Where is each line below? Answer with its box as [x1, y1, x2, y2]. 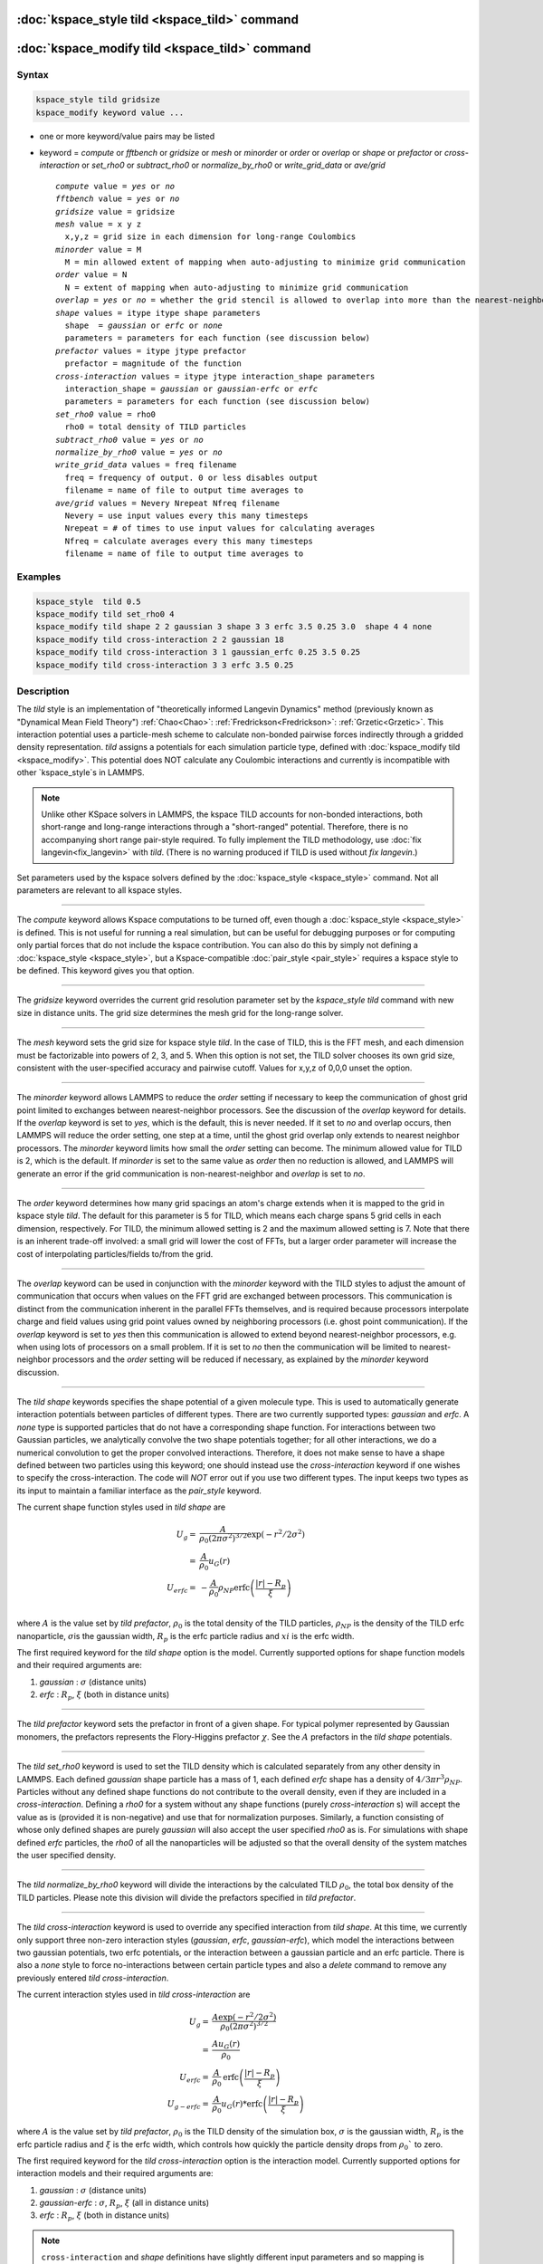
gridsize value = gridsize [55, 206, 176, 216]
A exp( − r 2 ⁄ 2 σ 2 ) [212, 2010, 277, 2022]
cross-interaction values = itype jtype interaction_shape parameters [55, 371, 376, 381]
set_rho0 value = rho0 [55, 408, 157, 419]
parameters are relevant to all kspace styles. [16, 884, 183, 896]
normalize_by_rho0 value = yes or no [55, 446, 224, 457]
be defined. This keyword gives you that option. [16, 964, 195, 975]
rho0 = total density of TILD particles [64, 422, 247, 432]
